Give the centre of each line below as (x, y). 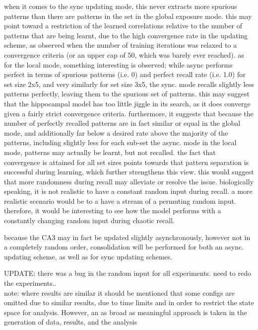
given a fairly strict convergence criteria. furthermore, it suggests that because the (129, 113)
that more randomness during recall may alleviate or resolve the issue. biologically (129, 181)
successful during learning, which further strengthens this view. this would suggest (129, 172)
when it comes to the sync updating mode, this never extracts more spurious (121, 6)
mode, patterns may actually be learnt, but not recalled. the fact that (110, 152)
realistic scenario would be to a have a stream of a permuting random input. (120, 201)
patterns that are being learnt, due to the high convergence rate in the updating (126, 35)
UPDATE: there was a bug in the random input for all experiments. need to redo (128, 273)
